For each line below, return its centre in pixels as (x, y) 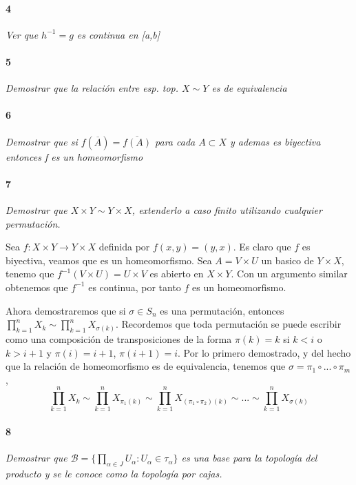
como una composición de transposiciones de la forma (119, 338)
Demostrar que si (42, 141)
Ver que (22, 34)
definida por (124, 247)
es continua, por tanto (135, 287)
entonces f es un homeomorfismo (74, 156)
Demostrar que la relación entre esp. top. (92, 88)
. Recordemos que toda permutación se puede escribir (228, 324)
